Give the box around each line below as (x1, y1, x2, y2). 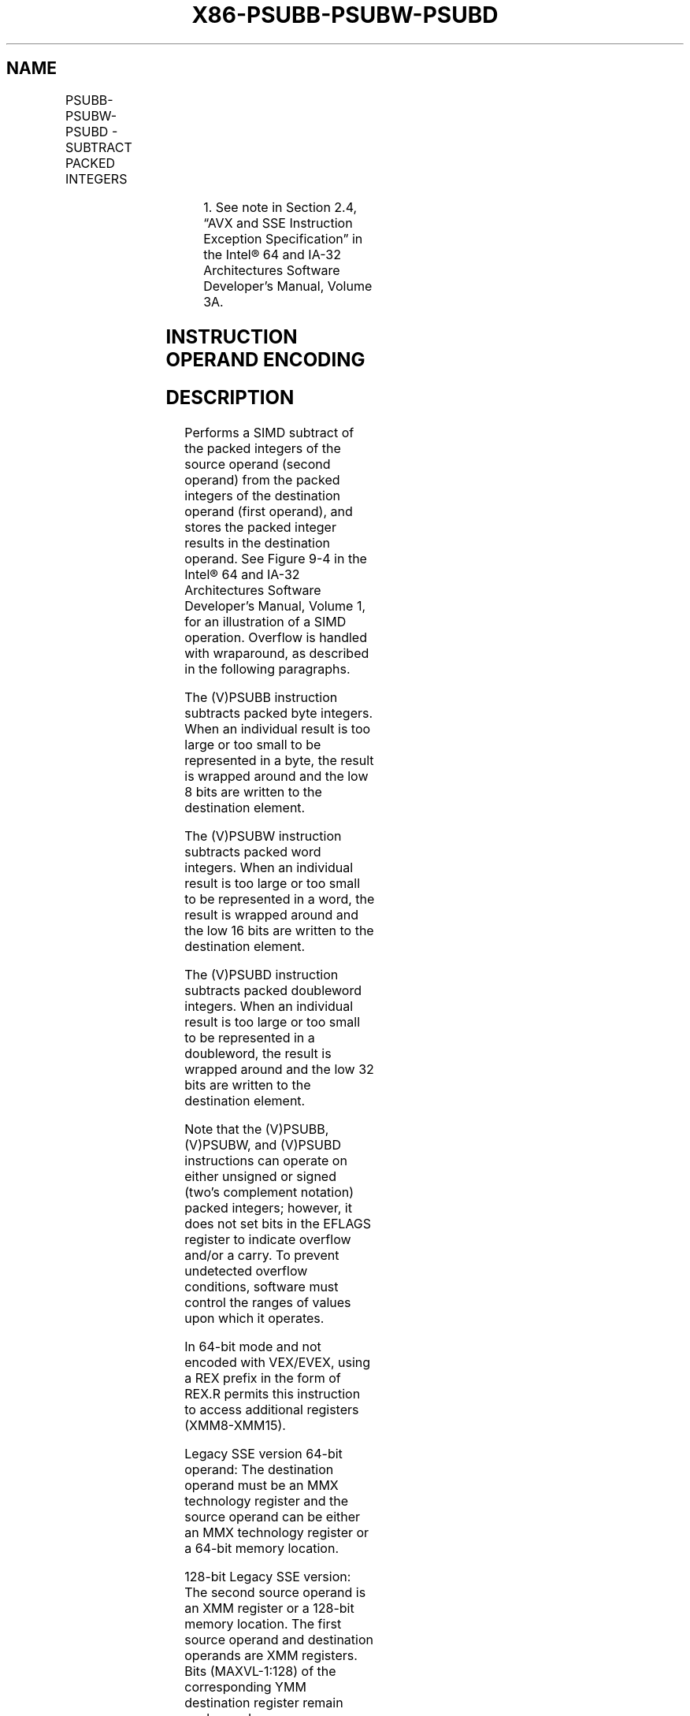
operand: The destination (184, 1462, 334, 1478)
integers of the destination (184, 488, 340, 504)
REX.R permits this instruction (184, 1386, 361, 1402)
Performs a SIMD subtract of (184, 425, 354, 441)
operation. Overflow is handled (184, 630, 367, 646)
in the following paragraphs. (184, 661, 351, 678)
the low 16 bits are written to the (184, 923, 374, 939)
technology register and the (184, 1493, 348, 1510)
